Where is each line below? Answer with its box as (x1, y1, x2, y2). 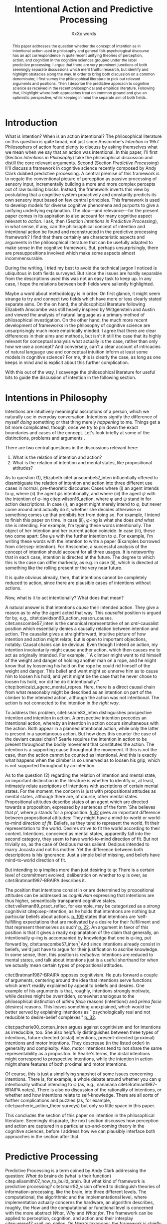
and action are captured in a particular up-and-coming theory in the (5, 1123, 145, 1129)
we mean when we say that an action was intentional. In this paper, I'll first (5, 149, 158, 155)
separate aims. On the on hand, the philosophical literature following (5, 301, 146, 307)
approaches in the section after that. (5, 1134, 80, 1140)
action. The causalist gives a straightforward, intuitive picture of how (5, 631, 146, 637)
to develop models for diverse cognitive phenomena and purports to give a (5, 202, 159, 208)
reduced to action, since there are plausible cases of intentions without (5, 580, 151, 586)
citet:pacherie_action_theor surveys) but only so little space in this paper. (5, 1103, 156, 1109)
